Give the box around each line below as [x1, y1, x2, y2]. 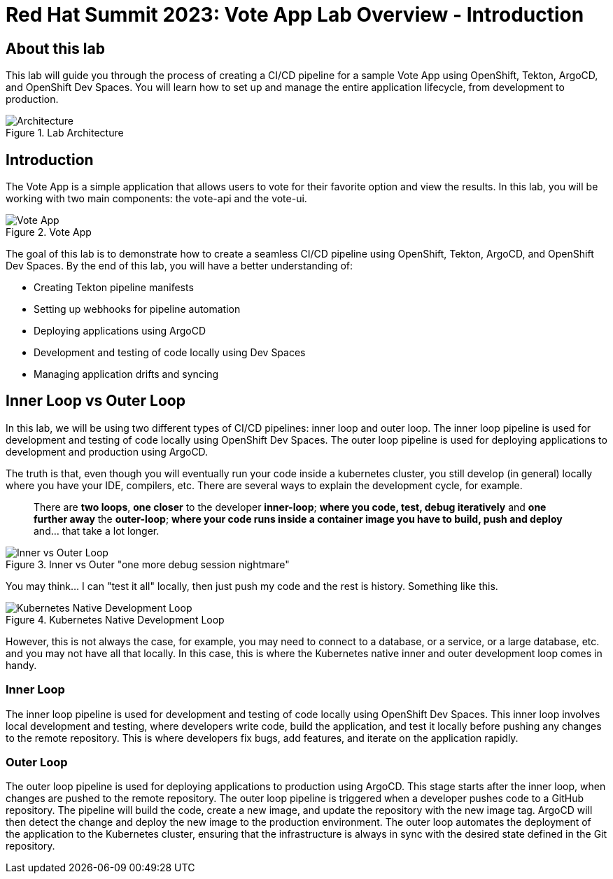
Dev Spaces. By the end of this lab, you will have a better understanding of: [6, 260, 353, 272]
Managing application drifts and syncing [34, 368, 219, 381]
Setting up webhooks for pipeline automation [34, 303, 241, 316]
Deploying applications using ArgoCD [34, 325, 206, 337]
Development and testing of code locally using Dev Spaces [34, 346, 306, 359]
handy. [6, 659, 37, 671]
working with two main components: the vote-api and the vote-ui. [6, 192, 307, 205]
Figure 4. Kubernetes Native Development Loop [6, 613, 225, 626]
